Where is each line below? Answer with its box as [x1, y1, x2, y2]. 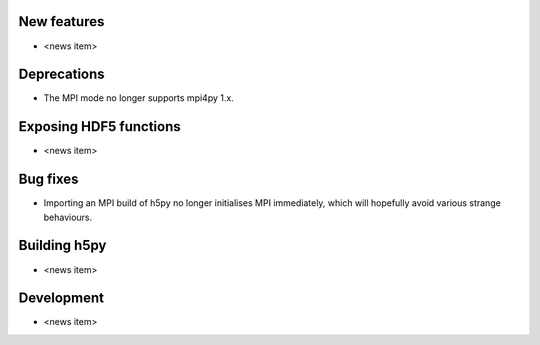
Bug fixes [18, 171, 79, 188]
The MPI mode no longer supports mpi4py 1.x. [43, 92, 234, 104]
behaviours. [43, 211, 93, 223]
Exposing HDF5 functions [18, 118, 181, 135]
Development [18, 290, 105, 307]
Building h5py [18, 237, 107, 254]
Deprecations [18, 66, 105, 83]
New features [18, 13, 105, 30]
